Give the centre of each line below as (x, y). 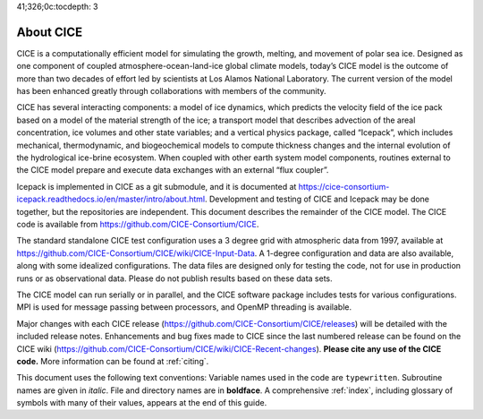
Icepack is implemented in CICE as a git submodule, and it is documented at (157, 186)
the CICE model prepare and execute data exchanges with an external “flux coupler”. (173, 170)
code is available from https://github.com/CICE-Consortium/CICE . (138, 224)
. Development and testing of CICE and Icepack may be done (317, 199)
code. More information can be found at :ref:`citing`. (113, 361)
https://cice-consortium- (344, 186)
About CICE (50, 32)
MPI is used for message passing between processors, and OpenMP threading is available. (184, 307)
